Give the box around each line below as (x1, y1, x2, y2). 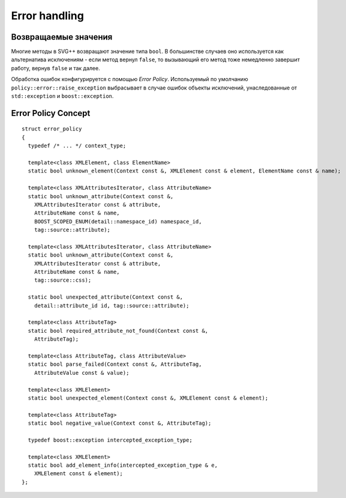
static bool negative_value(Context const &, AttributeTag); (28, 420, 212, 427)
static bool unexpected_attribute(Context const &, (28, 294, 183, 300)
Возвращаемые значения (11, 32, 113, 42)
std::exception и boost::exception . (11, 93, 114, 100)
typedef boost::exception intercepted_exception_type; (28, 436, 193, 443)
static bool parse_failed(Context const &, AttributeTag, (28, 361, 202, 368)
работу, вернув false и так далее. (11, 64, 100, 71)
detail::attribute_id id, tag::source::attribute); (34, 302, 189, 309)
